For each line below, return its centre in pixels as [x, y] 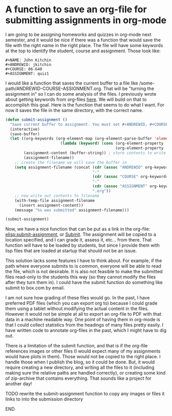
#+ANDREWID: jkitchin [28, 64]
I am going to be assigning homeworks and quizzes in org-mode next [79, 34]
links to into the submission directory [44, 399]
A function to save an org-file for [76, 9]
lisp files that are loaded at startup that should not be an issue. [71, 251]
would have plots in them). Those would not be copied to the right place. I [83, 357]
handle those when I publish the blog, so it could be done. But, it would [80, 362]
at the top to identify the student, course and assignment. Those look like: [83, 51]
